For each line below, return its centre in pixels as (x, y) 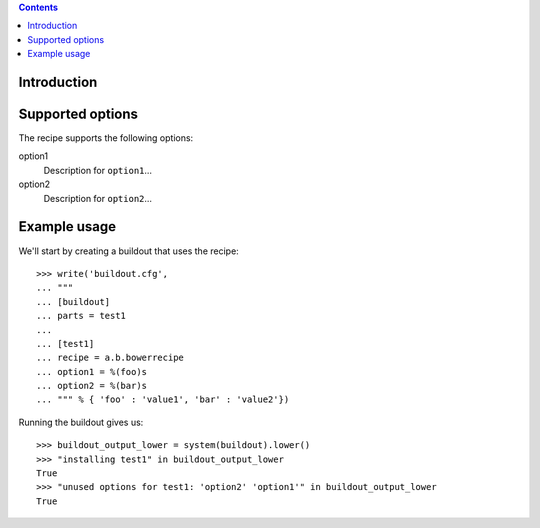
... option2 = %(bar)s (92, 386)
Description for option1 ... (98, 170)
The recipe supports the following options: (106, 138)
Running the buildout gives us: (81, 422)
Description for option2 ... (98, 198)
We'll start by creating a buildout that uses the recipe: (128, 251)
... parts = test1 (81, 316)
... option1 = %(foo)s (92, 371)
